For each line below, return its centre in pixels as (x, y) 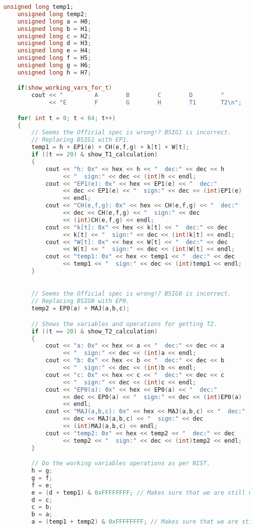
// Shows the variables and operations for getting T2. (124, 324)
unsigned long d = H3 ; (54, 43)
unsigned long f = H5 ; (54, 58)
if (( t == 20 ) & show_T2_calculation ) (95, 331)
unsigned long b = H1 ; (54, 29)
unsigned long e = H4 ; (54, 51)
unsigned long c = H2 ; (54, 36)
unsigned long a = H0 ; (54, 21)
